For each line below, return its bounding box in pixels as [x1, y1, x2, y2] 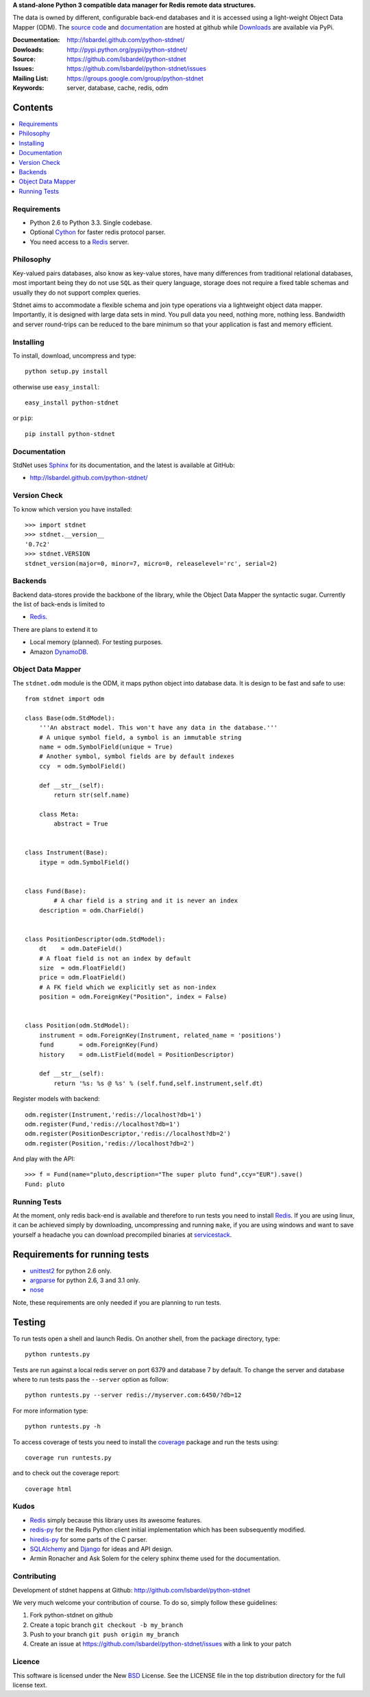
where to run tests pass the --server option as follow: [12, 1375, 169, 1383]
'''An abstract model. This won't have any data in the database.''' [38, 724, 278, 731]
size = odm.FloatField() [38, 964, 127, 972]
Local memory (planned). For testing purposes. [29, 638, 163, 646]
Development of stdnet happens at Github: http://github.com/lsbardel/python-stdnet [12, 1586, 251, 1594]
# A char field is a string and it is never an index [53, 897, 238, 904]
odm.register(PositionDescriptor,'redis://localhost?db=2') [25, 1130, 231, 1138]
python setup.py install [25, 367, 108, 376]
